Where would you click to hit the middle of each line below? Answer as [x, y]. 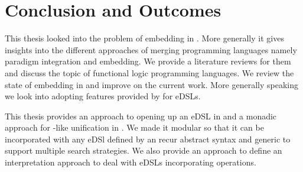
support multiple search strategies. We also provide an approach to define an [144, 150]
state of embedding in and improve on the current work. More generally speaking [152, 84]
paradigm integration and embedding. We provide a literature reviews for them [148, 61]
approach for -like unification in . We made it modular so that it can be [134, 127]
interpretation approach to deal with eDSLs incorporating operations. [131, 162]
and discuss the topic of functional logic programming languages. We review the [149, 72]
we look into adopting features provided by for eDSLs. [103, 96]
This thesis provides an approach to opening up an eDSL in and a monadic [141, 116]
